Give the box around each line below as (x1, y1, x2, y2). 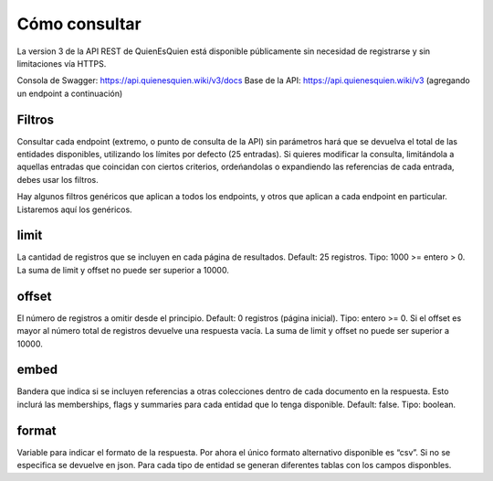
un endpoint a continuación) (16, 88, 123, 99)
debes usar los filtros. (16, 174, 100, 185)
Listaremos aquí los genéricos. (16, 204, 132, 215)
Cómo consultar (16, 14, 142, 34)
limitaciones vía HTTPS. (16, 58, 107, 69)
